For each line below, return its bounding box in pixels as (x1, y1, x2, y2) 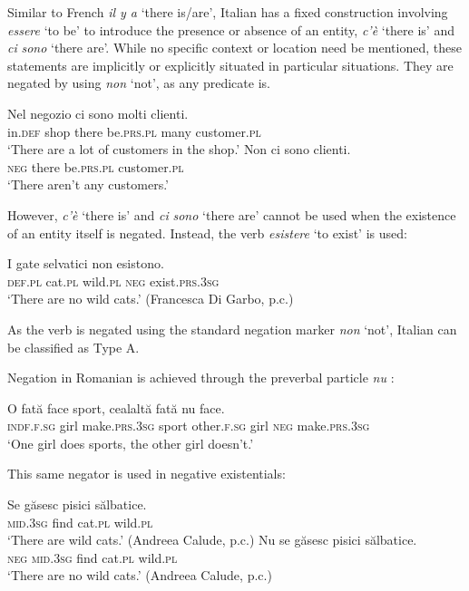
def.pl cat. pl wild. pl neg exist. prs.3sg (7, 271, 220, 290)
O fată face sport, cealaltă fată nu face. (7, 398, 225, 417)
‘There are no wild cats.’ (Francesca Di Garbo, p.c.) (7, 289, 294, 308)
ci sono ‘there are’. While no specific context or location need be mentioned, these (7, 38, 462, 57)
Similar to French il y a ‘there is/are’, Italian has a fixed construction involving (7, 3, 448, 21)
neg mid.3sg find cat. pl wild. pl (7, 547, 178, 567)
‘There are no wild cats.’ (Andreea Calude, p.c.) (7, 566, 272, 585)
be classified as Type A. (7, 337, 140, 356)
